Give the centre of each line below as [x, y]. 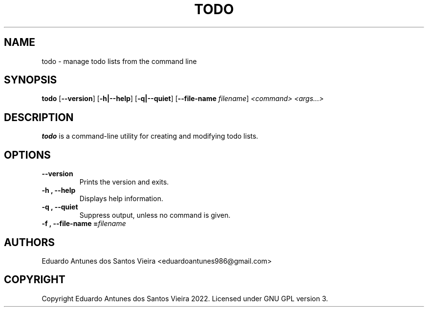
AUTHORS [30, 242]
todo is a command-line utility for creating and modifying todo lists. [150, 136]
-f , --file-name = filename [84, 224]
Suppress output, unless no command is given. [155, 215]
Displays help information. [121, 199]
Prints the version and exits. [124, 182]
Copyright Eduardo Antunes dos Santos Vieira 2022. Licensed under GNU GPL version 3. [185, 298]
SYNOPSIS [31, 80]
